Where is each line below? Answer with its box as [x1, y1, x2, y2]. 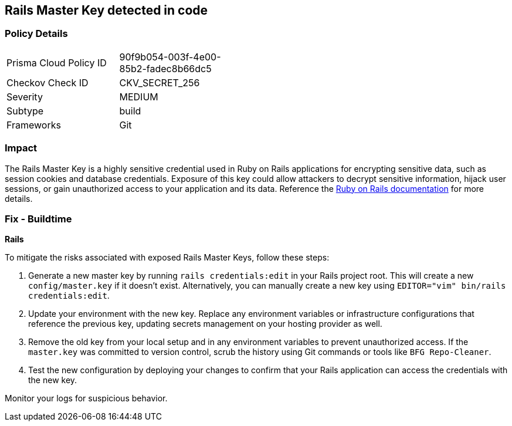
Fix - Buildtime [5, 212, 72, 225]
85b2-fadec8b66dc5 [119, 62, 212, 75]
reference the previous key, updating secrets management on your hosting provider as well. [28, 319, 382, 329]
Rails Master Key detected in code [5, 3, 208, 18]
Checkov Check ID [6, 76, 89, 89]
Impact [5, 142, 38, 154]
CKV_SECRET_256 [119, 76, 200, 89]
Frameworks [6, 119, 61, 131]
